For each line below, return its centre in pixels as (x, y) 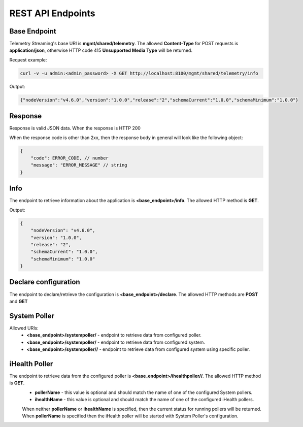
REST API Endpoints (53, 13)
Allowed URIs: (24, 328)
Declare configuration (45, 282)
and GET (19, 301)
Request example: (28, 60)
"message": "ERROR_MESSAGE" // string (79, 165)
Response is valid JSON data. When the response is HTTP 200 (75, 128)
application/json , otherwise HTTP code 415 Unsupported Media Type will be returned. (101, 50)
